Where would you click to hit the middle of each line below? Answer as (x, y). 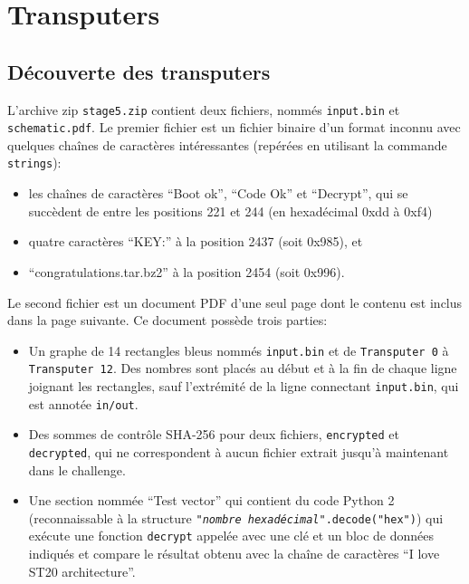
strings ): (34, 163)
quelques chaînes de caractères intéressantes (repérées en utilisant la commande (227, 144)
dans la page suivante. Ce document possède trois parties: (167, 320)
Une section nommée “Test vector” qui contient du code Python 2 (211, 500)
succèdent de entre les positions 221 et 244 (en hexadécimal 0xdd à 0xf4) (230, 211)
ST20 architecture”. (82, 571)
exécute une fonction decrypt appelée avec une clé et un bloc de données (231, 536)
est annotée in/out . (83, 403)
